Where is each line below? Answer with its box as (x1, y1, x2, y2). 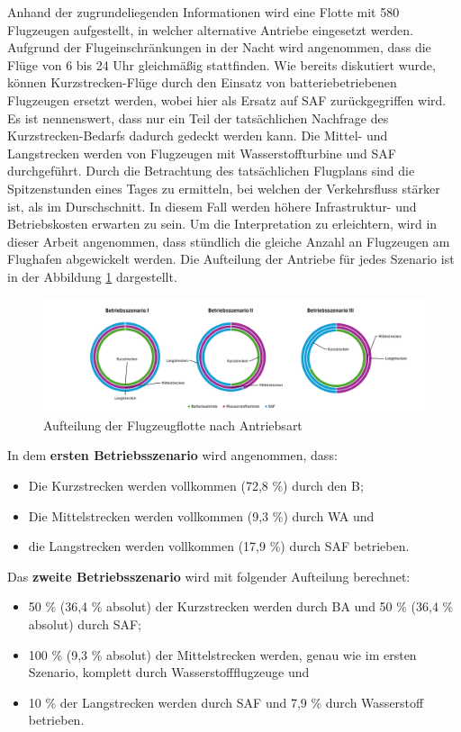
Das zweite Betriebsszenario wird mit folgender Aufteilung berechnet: (7, 566, 411, 585)
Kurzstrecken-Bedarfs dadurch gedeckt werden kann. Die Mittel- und (7, 126, 388, 145)
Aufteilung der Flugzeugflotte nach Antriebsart (43, 415, 303, 434)
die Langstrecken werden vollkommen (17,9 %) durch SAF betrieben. (28, 537, 410, 556)
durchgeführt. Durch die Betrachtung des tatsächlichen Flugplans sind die (7, 161, 415, 180)
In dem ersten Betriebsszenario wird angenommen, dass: (7, 446, 338, 465)
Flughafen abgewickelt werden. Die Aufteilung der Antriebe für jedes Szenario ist (7, 249, 455, 268)
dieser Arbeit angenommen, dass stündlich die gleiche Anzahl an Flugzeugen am (7, 231, 450, 250)
